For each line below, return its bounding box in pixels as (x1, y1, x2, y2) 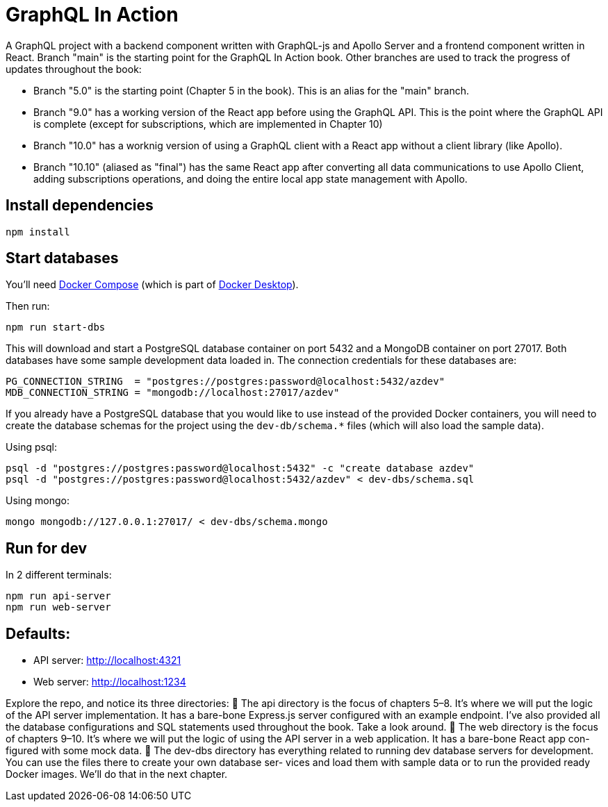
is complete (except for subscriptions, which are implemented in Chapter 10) (33, 117, 383, 130)
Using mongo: (6, 494, 69, 507)
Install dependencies (6, 197, 154, 215)
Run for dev (6, 539, 88, 557)
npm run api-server (6, 590, 111, 602)
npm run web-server (6, 601, 111, 613)
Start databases (6, 249, 119, 267)
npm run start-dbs (6, 322, 106, 333)
